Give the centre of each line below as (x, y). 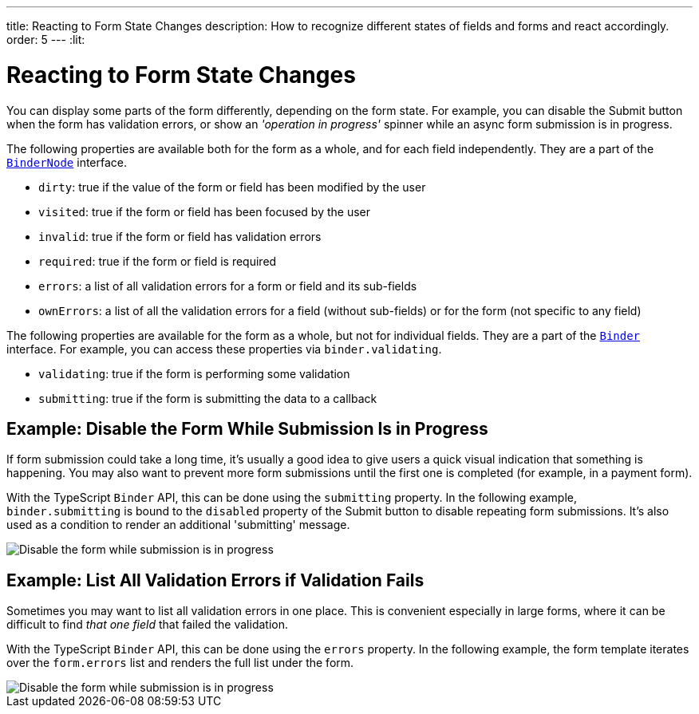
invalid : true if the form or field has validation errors (180, 236)
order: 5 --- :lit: (46, 39)
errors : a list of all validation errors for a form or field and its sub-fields (228, 286)
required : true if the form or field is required (158, 261)
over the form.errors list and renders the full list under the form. (180, 663)
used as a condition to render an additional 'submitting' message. (178, 525)
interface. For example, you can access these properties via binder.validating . (224, 349)
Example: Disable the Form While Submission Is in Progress (247, 428)
